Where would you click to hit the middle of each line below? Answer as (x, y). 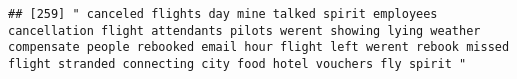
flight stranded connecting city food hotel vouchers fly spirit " (237, 63)
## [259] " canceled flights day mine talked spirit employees (223, 14)
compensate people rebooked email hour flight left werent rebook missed (259, 47)
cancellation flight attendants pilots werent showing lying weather (244, 30)
